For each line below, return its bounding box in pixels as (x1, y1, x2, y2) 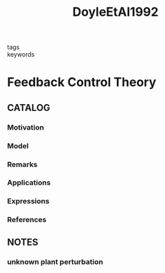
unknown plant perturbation (7, 256, 103, 266)
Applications (7, 178, 51, 188)
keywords (7, 50, 35, 59)
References (7, 215, 47, 225)
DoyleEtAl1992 (72, 4, 159, 20)
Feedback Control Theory (7, 74, 157, 90)
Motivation (7, 122, 45, 132)
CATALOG (7, 101, 50, 114)
